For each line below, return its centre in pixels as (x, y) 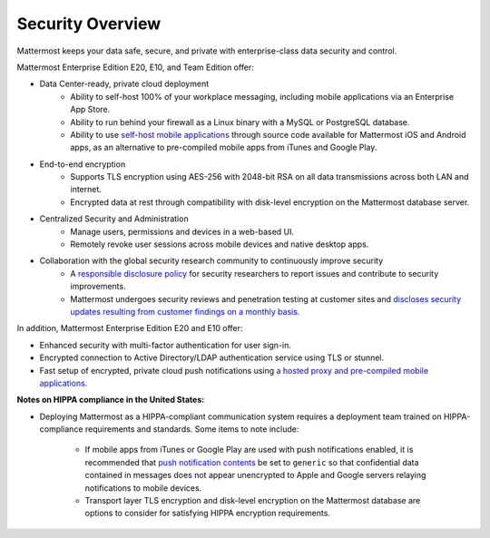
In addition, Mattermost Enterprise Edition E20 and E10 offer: (130, 328)
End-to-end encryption (83, 164)
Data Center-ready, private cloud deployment (124, 84)
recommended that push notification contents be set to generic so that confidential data (252, 462)
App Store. (90, 110)
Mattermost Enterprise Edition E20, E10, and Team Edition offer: (135, 67)
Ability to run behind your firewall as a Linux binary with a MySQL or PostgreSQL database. (240, 122)
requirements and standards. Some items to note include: (192, 429)
